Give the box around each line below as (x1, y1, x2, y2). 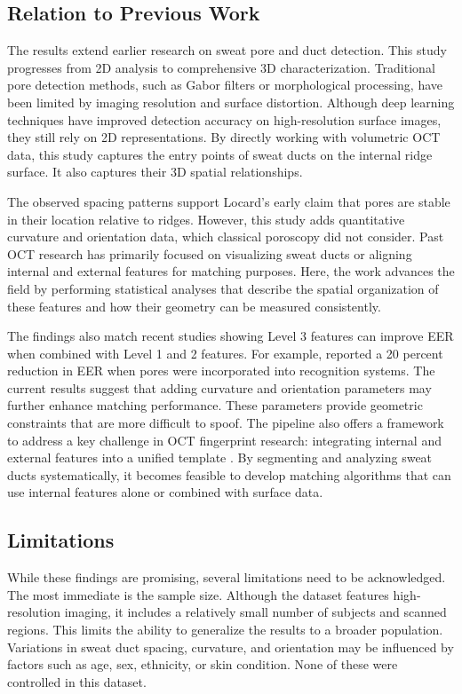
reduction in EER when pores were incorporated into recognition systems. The (7, 361, 435, 380)
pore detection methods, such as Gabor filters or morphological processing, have (7, 75, 443, 94)
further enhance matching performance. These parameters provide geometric (7, 396, 423, 414)
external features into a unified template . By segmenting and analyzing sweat (7, 448, 433, 467)
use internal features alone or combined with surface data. (7, 483, 323, 501)
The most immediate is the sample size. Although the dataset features (7, 585, 389, 603)
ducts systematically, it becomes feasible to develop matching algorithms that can (7, 465, 451, 484)
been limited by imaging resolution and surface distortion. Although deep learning (7, 92, 455, 111)
